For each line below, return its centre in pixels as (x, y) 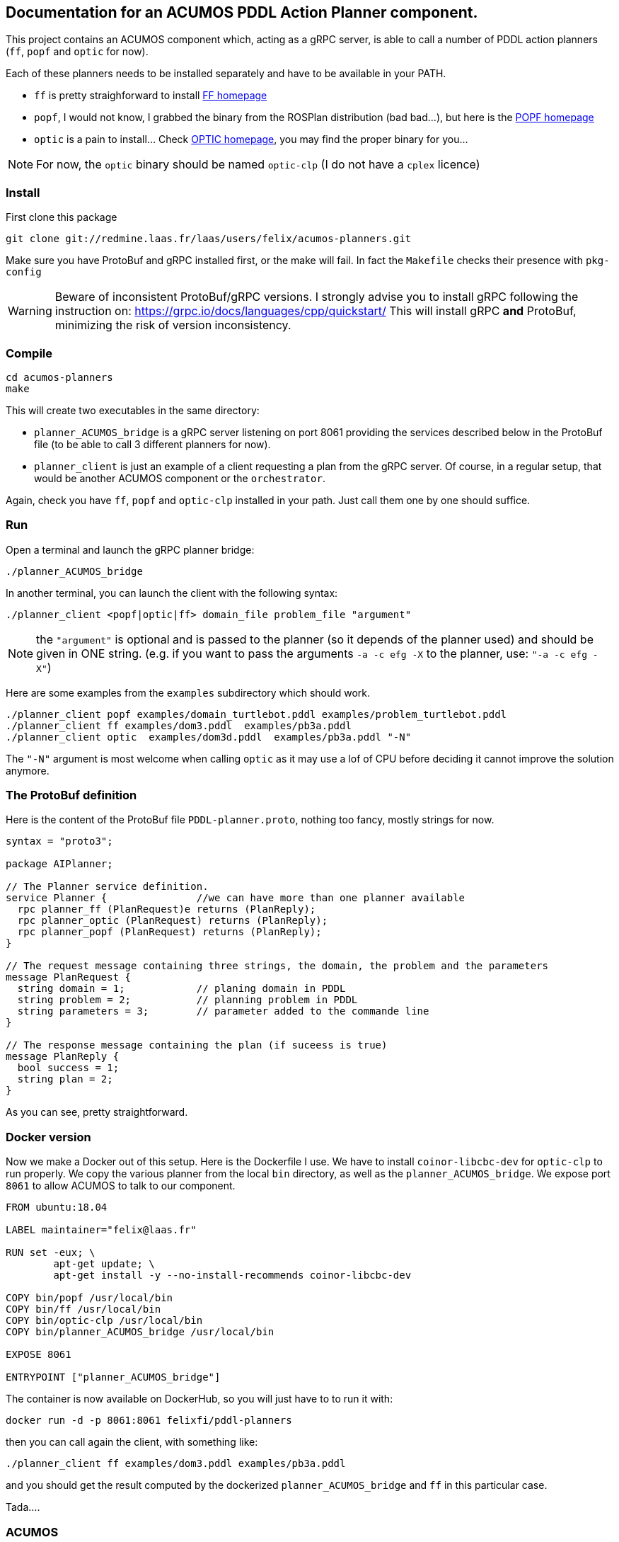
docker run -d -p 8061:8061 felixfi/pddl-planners (149, 1421)
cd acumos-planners (59, 377)
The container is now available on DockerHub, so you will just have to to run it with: (199, 1399)
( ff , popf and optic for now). (77, 52)
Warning (30, 311)
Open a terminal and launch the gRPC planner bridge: (130, 549)
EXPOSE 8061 (39, 1355)
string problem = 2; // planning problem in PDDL (187, 1000)
